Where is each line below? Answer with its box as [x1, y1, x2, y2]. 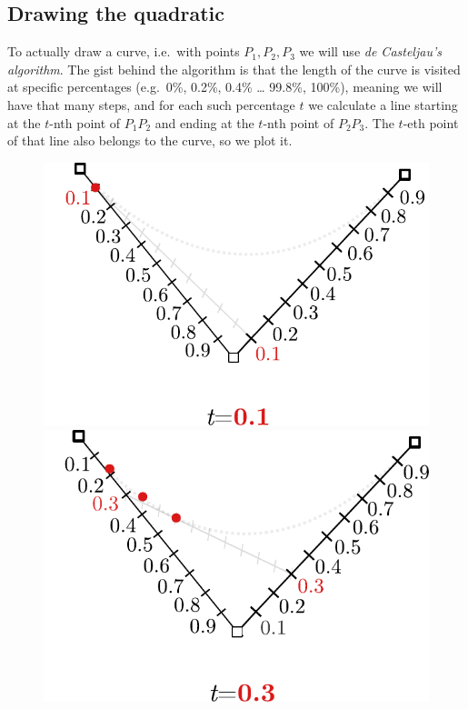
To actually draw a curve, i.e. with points [7, 42, 240, 61]
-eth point [403, 113, 459, 132]
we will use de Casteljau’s [299, 42, 442, 61]
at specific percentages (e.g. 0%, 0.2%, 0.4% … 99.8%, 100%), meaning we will [7, 77, 443, 96]
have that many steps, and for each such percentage [7, 95, 295, 114]
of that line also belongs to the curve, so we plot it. [7, 131, 293, 150]
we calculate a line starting [308, 95, 458, 114]
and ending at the [154, 113, 254, 132]
